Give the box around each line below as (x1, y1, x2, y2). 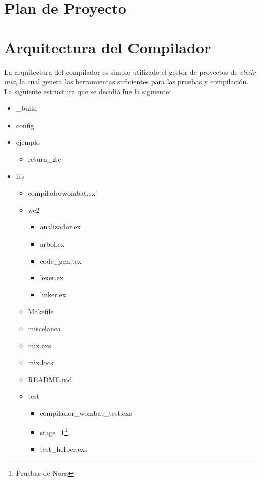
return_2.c (28, 154, 61, 164)
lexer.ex (40, 272, 64, 283)
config (16, 119, 34, 130)
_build (16, 103, 37, 113)
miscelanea (28, 323, 61, 333)
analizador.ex (40, 221, 81, 232)
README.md (28, 374, 72, 384)
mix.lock (28, 357, 54, 368)
